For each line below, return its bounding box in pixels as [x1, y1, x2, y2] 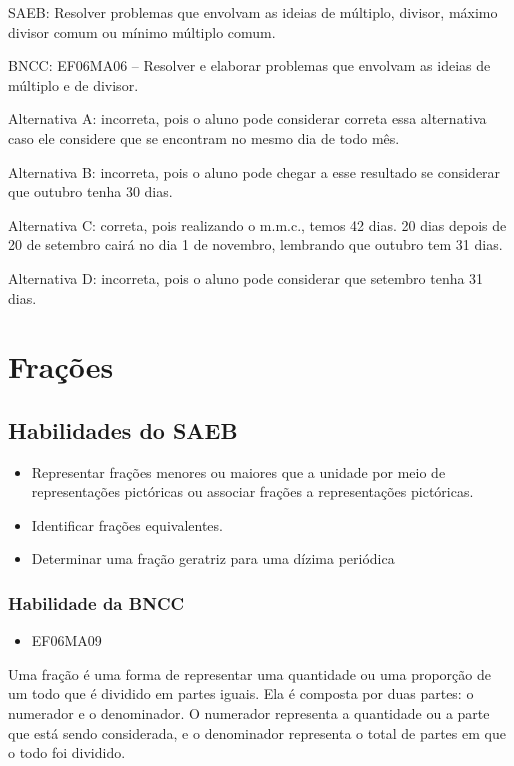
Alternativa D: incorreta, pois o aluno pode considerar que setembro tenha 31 [8, 267, 484, 288]
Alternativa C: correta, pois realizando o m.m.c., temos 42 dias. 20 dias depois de [8, 214, 507, 235]
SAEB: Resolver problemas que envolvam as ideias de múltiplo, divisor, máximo [8, 2, 498, 22]
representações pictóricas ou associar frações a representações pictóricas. [31, 481, 474, 502]
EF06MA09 [31, 630, 102, 651]
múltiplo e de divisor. [8, 74, 139, 95]
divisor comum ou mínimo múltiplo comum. [8, 21, 276, 42]
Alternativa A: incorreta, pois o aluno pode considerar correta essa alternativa [8, 108, 487, 129]
